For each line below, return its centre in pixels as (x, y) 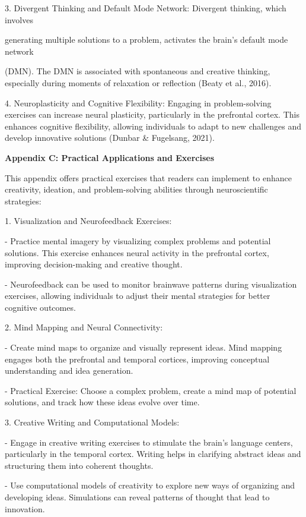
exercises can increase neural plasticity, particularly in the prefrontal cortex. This (152, 114)
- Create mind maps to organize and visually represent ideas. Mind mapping (144, 347)
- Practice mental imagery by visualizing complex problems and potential (138, 240)
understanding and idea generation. (69, 371)
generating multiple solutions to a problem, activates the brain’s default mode (146, 40)
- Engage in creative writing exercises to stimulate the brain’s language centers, (149, 442)
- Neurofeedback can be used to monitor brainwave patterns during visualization (151, 284)
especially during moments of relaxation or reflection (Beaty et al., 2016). (138, 82)
